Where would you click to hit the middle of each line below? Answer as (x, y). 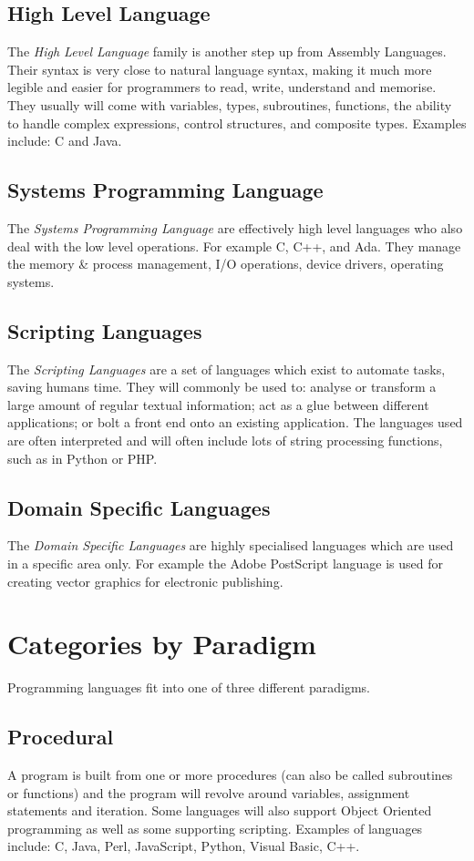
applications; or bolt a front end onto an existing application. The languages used (235, 422)
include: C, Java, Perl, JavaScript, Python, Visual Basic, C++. (184, 846)
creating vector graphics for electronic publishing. (145, 581)
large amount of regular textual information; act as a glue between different (218, 404)
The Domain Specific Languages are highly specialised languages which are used (231, 545)
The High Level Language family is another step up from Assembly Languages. (227, 51)
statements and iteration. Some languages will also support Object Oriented (220, 810)
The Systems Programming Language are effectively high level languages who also (235, 227)
